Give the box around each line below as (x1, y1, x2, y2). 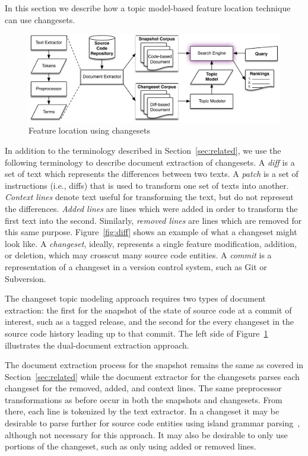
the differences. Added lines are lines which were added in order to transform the (5, 202, 298, 214)
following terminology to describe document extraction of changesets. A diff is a (5, 156, 295, 168)
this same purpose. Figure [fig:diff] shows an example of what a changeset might (5, 226, 297, 238)
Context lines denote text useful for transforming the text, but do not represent (5, 191, 294, 203)
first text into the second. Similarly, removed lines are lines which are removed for (5, 214, 302, 226)
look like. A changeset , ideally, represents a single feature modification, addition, (5, 237, 297, 249)
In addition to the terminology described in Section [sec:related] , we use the (5, 144, 281, 157)
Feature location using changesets (28, 124, 151, 137)
